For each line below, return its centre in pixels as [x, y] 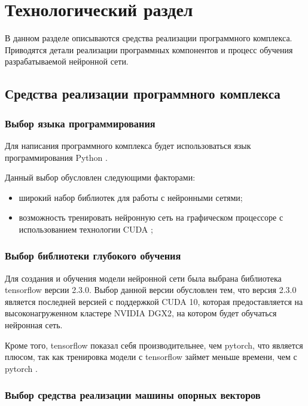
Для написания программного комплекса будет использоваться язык [128, 145]
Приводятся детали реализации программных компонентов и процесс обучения [149, 49]
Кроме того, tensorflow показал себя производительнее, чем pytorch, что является [154, 345]
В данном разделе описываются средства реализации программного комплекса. [149, 38]
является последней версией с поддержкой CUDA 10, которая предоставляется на [154, 301]
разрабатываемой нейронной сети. [67, 61]
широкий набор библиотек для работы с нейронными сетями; [131, 197]
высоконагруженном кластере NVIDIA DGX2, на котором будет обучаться [141, 313]
